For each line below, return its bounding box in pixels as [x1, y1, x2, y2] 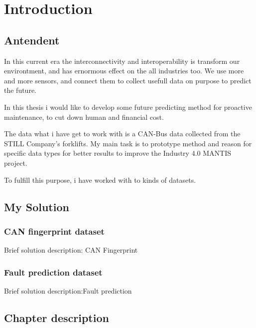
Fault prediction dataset [4, 266, 103, 278]
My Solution [4, 199, 69, 214]
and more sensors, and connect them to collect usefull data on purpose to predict [4, 75, 252, 85]
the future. [4, 85, 37, 95]
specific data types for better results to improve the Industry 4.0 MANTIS [4, 148, 231, 158]
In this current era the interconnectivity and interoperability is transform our [4, 55, 240, 66]
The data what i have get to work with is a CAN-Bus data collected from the [4, 128, 241, 139]
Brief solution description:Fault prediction [4, 285, 132, 296]
